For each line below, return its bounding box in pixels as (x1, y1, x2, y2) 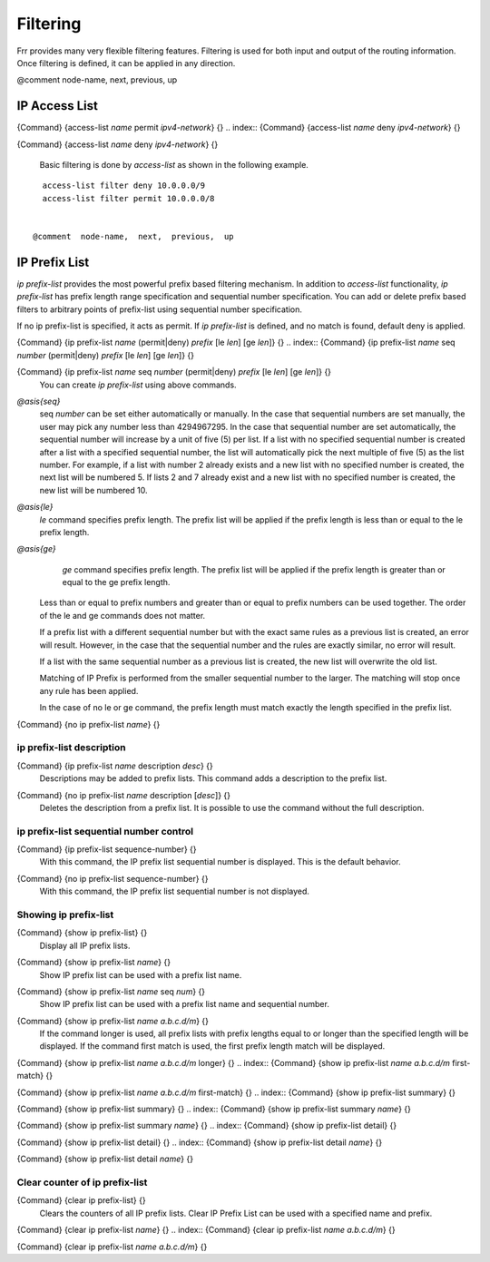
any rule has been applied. (39, 685, 139, 696)
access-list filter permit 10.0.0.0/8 (42, 193, 215, 203)
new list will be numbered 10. (39, 484, 148, 495)
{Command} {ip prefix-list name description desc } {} (16, 760, 213, 771)
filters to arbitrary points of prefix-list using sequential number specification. (16, 304, 303, 315)
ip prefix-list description (16, 741, 126, 754)
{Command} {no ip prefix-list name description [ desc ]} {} (16, 789, 231, 800)
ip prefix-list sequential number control (16, 825, 194, 837)
